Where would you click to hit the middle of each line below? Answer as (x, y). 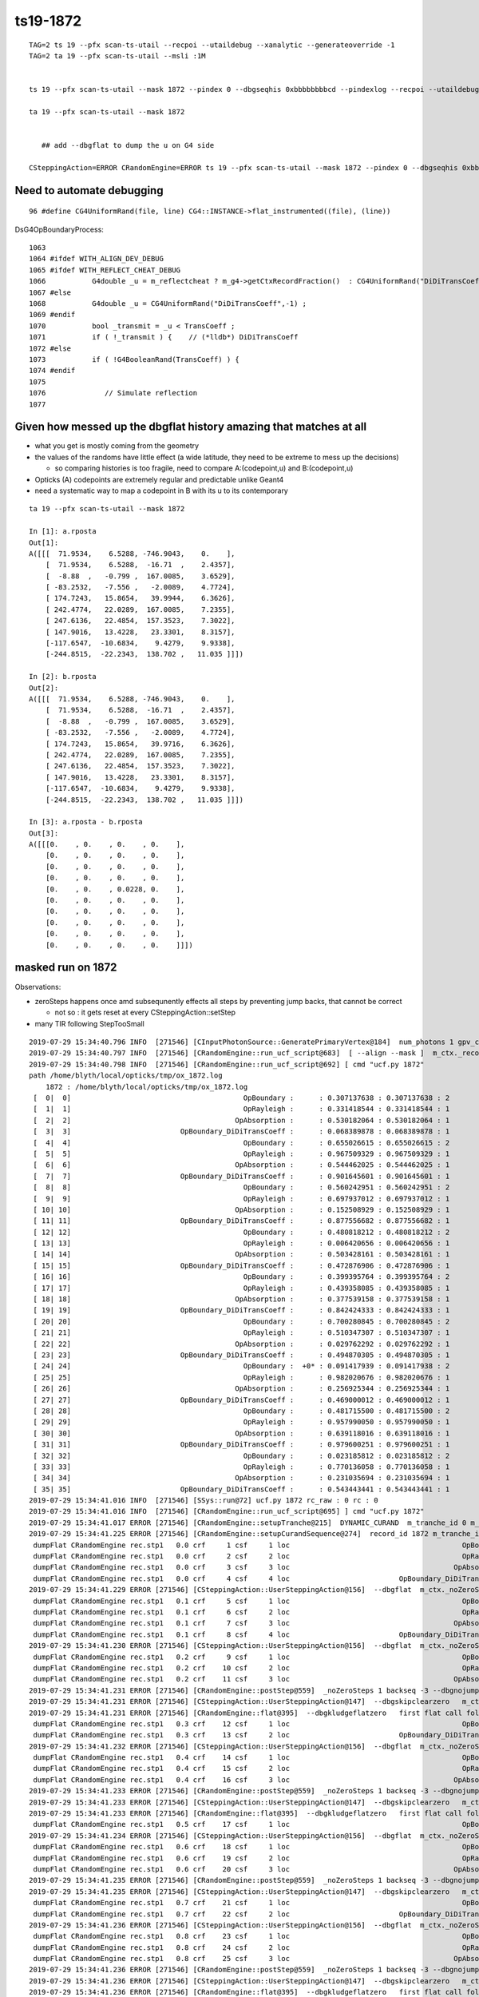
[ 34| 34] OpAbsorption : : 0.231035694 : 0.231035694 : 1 (241, 1478)
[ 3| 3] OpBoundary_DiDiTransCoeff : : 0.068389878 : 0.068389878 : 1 (241, 1132)
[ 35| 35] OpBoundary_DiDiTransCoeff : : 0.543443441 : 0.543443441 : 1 (241, 1489)
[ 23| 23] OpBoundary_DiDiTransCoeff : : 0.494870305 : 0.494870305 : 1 (241, 1355)
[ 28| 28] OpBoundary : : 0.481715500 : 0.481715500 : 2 (241, 1411)
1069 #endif (52, 315)
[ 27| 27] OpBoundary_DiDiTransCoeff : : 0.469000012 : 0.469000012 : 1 (241, 1399)
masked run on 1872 (66, 968)
